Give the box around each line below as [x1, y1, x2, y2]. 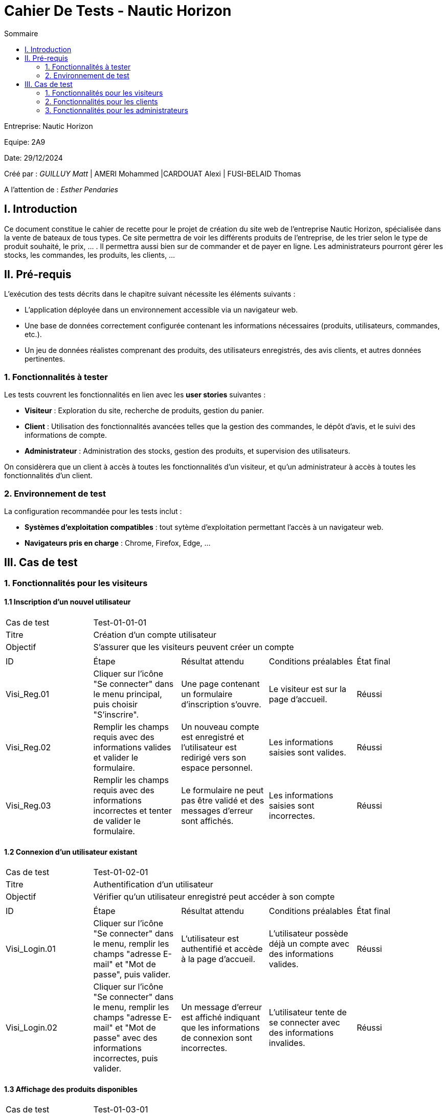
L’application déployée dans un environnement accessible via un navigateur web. [25, 305, 298, 315]
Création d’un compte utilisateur [93, 630, 217, 640]
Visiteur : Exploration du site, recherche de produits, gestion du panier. [25, 406, 264, 415]
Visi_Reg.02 [6, 742, 51, 752]
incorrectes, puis [93, 1053, 158, 1064]
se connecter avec [269, 1017, 340, 1028]
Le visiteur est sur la [269, 684, 347, 694]
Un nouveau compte [181, 722, 259, 732]
